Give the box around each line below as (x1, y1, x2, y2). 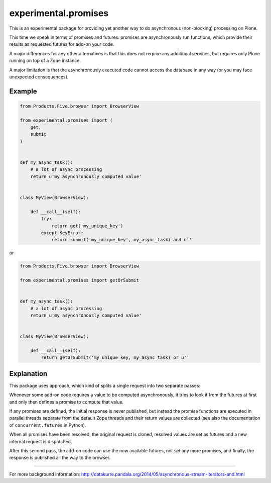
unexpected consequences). (9, 73, 69, 80)
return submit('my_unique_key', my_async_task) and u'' (51, 237, 192, 243)
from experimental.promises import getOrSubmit (20, 277, 139, 283)
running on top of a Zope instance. (9, 58, 81, 64)
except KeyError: (41, 230, 84, 236)
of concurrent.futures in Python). (9, 422, 86, 428)
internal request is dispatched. (9, 438, 72, 444)
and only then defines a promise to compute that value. (9, 399, 124, 405)
